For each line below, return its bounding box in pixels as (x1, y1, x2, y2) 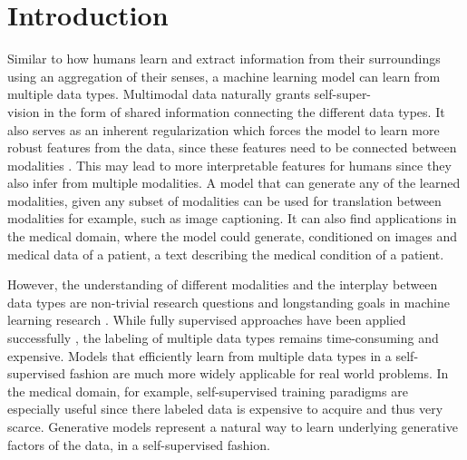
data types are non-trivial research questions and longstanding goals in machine (7, 292, 450, 311)
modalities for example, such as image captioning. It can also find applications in (7, 209, 457, 228)
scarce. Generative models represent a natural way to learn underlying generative (7, 417, 458, 436)
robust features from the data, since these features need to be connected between (7, 138, 457, 157)
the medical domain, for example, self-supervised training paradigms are (7, 381, 408, 400)
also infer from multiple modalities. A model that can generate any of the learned (7, 173, 461, 192)
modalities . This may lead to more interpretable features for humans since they (7, 155, 452, 174)
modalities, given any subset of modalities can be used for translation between (7, 191, 442, 210)
